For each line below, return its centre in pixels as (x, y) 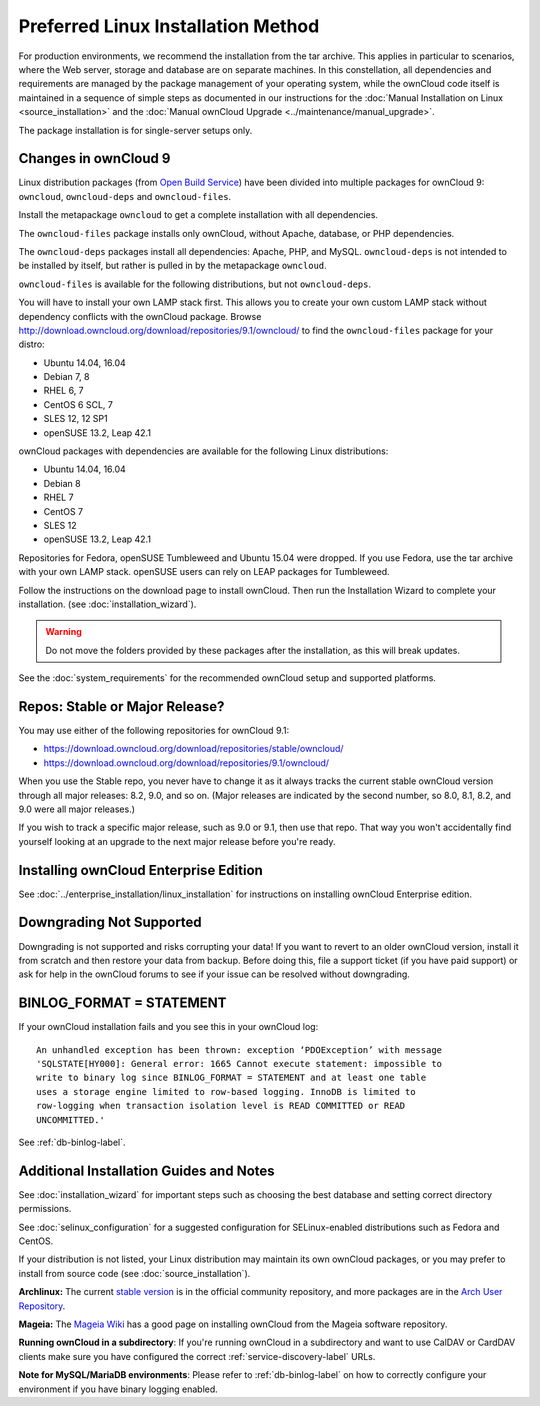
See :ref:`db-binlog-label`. (72, 1142)
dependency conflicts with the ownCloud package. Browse (140, 316)
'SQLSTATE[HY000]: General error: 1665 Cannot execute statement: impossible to (239, 1064)
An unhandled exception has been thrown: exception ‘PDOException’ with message (239, 1049)
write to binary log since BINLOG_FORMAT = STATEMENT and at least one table (231, 1078)
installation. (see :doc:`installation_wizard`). (107, 604)
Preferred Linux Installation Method (169, 26)
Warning (63, 632)
